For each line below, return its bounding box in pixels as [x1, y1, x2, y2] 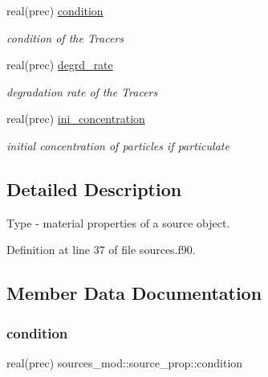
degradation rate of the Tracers [6, 83, 158, 100]
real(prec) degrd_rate [6, 56, 113, 73]
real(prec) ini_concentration [6, 110, 145, 127]
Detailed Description [6, 176, 182, 201]
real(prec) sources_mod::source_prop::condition [6, 354, 243, 371]
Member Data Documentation [6, 281, 262, 305]
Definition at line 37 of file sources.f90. [6, 241, 196, 258]
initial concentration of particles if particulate [6, 137, 229, 154]
